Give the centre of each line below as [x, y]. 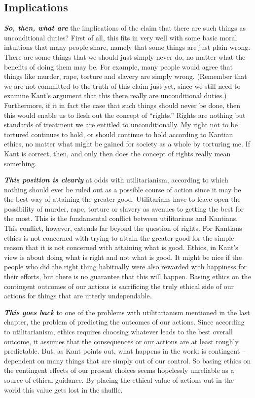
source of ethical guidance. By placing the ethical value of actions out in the [119, 380]
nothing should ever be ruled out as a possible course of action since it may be [123, 189]
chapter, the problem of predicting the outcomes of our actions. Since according [124, 322]
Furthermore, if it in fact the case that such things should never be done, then [122, 105]
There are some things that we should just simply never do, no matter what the [125, 56]
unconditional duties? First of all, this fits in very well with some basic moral [121, 37]
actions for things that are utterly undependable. [78, 296]
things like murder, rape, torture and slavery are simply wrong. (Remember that [126, 76]
